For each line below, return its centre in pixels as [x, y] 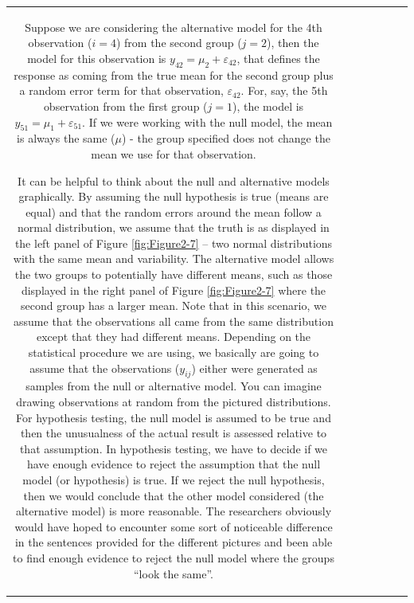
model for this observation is [97, 58]
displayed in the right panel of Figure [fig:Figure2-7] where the [174, 290]
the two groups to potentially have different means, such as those [174, 274]
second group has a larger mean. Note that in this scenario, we [174, 305]
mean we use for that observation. [174, 153]
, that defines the [278, 58]
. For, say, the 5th [284, 90]
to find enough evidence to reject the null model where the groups [174, 557]
